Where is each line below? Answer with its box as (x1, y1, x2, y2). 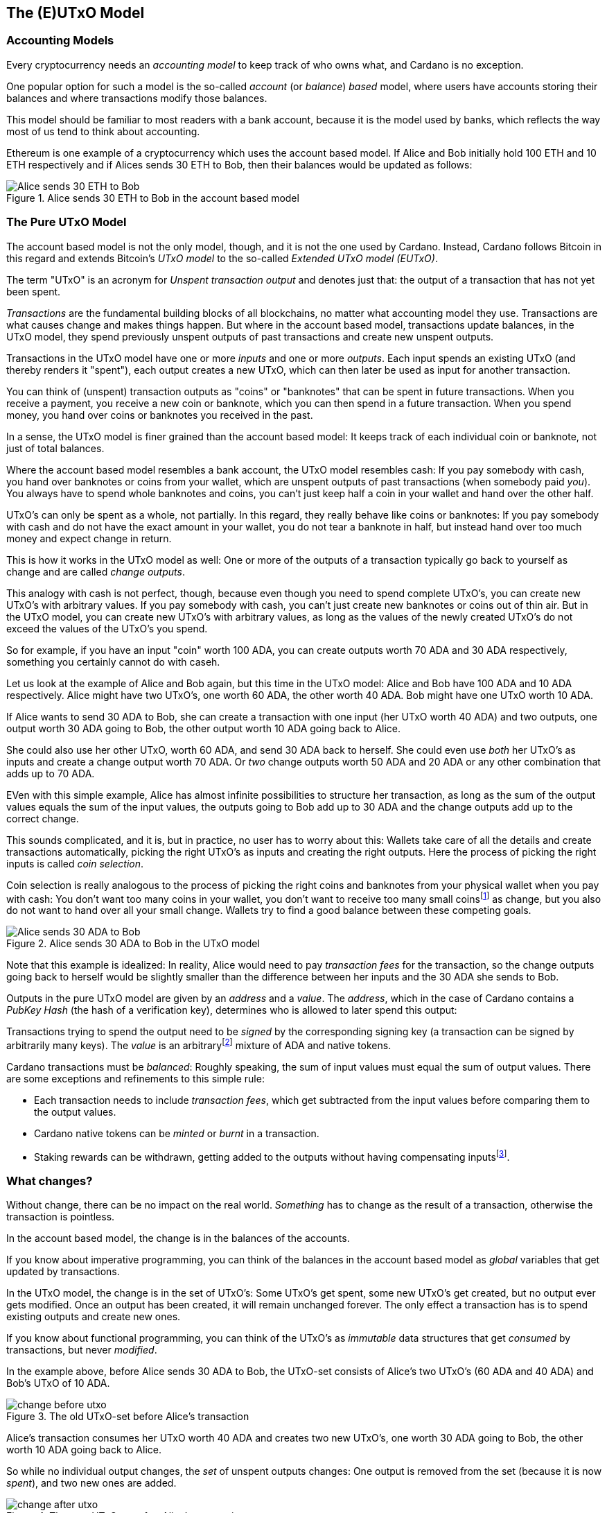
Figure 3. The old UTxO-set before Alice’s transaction (6, 1410, 249, 1423)
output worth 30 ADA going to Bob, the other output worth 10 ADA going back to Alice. (6, 722, 401, 734)
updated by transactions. (6, 1265, 120, 1278)
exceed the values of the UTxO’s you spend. (6, 622, 208, 634)
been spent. (6, 285, 61, 297)
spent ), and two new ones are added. (6, 1477, 177, 1489)
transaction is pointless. (6, 1211, 115, 1223)
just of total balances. (6, 442, 105, 454)
